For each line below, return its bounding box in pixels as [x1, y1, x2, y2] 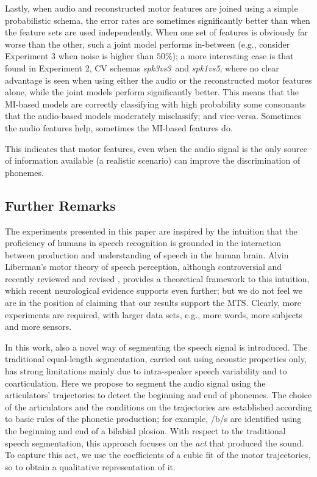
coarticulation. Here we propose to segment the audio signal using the [5, 376, 266, 389]
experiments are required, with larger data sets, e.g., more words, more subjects [5, 308, 303, 321]
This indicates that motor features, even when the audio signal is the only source [5, 142, 308, 155]
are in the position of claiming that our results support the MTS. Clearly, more [5, 296, 301, 309]
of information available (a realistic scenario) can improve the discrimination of [5, 154, 301, 167]
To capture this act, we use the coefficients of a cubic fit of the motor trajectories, [5, 448, 311, 461]
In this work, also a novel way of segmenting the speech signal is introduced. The [5, 340, 308, 353]
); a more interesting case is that [172, 49, 294, 62]
